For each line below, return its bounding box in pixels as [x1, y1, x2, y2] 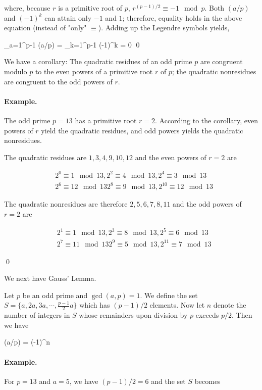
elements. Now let [149, 300, 205, 310]
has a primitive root [75, 115, 137, 125]
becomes [194, 375, 221, 386]
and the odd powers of [173, 199, 242, 209]
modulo [4, 66, 27, 76]
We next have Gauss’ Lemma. [4, 273, 96, 283]
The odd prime [4, 115, 50, 125]
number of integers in [4, 310, 70, 320]
